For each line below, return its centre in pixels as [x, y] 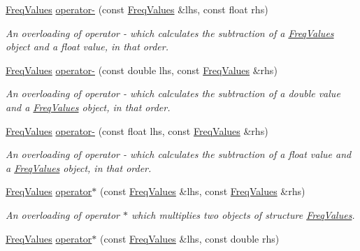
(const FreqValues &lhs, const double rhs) [189, 238]
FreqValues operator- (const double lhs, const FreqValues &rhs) [142, 70]
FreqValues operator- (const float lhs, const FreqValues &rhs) [137, 130]
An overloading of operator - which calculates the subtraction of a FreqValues [170, 33]
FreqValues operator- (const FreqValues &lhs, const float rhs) [137, 9]
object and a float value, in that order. [87, 46]
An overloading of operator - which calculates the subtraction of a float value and [179, 154]
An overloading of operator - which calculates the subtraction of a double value [173, 93]
